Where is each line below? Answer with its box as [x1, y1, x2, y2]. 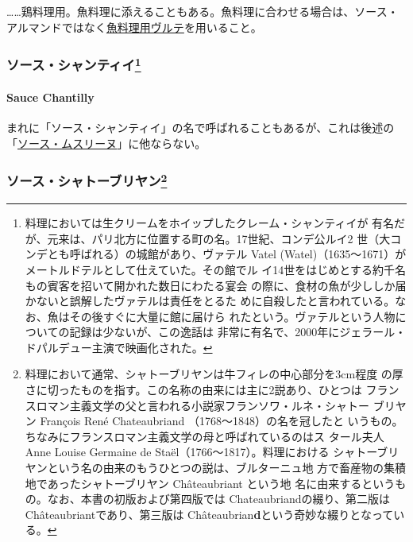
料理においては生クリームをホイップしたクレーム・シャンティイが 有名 [25, 215, 395, 231]
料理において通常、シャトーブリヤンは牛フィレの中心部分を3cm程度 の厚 [25, 366, 403, 382]
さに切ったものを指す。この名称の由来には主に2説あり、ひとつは [25, 381, 362, 398]
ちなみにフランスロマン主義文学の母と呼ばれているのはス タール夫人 [25, 428, 384, 444]
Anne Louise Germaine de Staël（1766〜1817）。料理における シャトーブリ [25, 443, 399, 460]
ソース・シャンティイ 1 [6, 53, 141, 75]
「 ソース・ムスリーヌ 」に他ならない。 [6, 134, 206, 151]
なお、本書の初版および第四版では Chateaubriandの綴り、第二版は [47, 490, 390, 507]
